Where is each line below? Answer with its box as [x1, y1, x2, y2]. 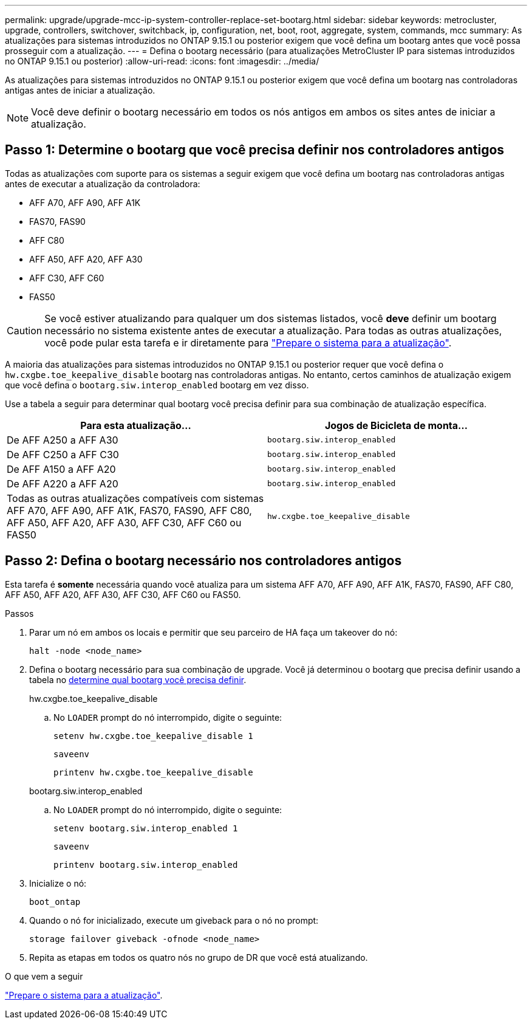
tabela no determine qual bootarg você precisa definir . [29, 674, 247, 685]
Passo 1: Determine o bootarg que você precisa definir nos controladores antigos [5, 142, 505, 158]
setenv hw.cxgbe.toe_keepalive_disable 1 [53, 730, 253, 741]
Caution [7, 324, 43, 337]
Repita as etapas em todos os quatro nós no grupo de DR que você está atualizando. [29, 952, 368, 963]
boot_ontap [29, 896, 81, 907]
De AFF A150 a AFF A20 [7, 462, 116, 475]
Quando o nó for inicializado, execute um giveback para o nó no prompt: [29, 915, 319, 926]
